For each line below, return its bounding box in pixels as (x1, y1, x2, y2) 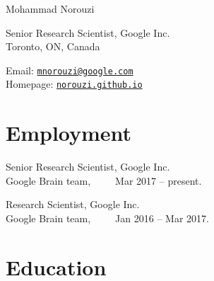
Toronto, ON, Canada (6, 39, 100, 54)
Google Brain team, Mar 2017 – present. (6, 173, 202, 188)
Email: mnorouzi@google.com (6, 62, 133, 77)
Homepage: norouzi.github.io (6, 76, 143, 91)
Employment (6, 118, 132, 147)
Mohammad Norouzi (6, 1, 95, 16)
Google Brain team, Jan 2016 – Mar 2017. (6, 211, 209, 225)
